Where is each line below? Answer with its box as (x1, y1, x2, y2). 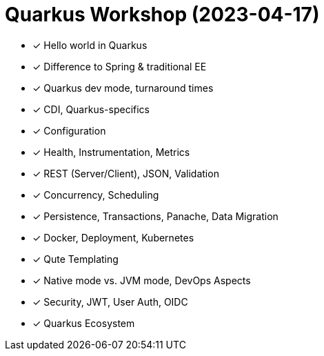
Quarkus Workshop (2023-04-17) (5, 3, 320, 26)
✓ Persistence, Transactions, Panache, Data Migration (32, 210, 279, 222)
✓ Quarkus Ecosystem (32, 317, 135, 329)
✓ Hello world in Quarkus (32, 39, 148, 51)
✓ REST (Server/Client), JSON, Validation (32, 167, 219, 179)
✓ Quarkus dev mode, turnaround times (32, 81, 214, 94)
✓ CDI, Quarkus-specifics (32, 103, 150, 115)
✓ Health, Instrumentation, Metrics (32, 146, 190, 158)
